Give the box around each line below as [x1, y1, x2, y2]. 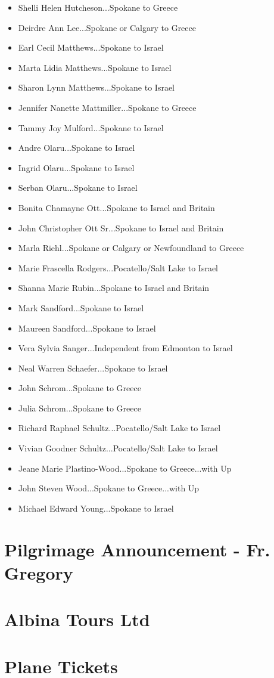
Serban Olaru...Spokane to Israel [18, 181, 138, 194]
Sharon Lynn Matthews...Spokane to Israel [18, 81, 175, 94]
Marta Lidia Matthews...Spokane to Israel [18, 61, 172, 73]
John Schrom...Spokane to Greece [18, 382, 141, 394]
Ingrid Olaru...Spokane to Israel [18, 161, 135, 174]
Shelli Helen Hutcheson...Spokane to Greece [18, 1, 178, 13]
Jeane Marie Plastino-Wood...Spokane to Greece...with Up [18, 462, 232, 474]
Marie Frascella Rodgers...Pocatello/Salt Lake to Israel [18, 261, 219, 274]
